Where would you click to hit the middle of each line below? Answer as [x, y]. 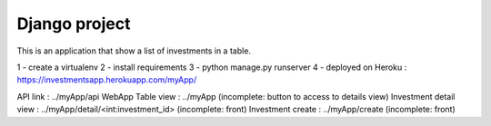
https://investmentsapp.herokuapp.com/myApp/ [107, 80]
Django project [74, 24]
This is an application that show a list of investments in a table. [134, 51]
